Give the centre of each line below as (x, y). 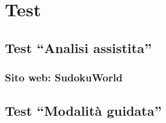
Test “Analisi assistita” (78, 47)
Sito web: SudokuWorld (64, 77)
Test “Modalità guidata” (83, 111)
